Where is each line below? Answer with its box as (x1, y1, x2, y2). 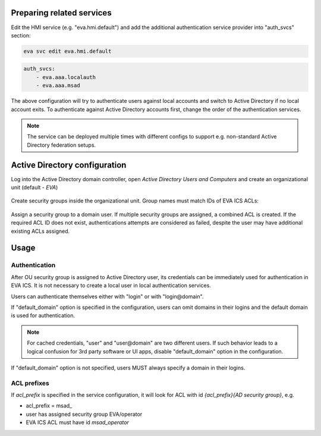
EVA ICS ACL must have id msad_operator (26, 419, 129, 426)
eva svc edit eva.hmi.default (23, 48, 112, 55)
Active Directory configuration (11, 160, 127, 170)
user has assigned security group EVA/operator (26, 410, 143, 418)
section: (11, 31, 31, 39)
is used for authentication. (11, 312, 75, 319)
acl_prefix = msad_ (26, 402, 73, 409)
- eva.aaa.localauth (36, 74, 96, 80)
